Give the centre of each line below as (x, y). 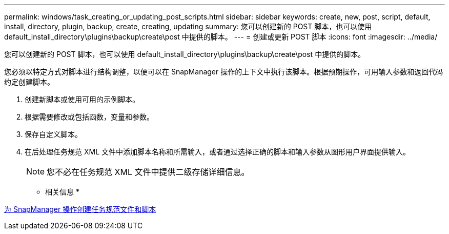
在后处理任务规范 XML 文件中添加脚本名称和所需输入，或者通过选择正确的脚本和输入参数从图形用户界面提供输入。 (217, 152)
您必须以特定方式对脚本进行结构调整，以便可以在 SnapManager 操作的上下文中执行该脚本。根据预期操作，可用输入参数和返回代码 (224, 72)
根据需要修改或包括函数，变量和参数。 (89, 117)
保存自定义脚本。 (53, 134)
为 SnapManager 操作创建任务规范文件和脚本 (80, 209)
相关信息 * (62, 192)
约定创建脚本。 (29, 82)
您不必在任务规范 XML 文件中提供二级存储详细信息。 (148, 172)
